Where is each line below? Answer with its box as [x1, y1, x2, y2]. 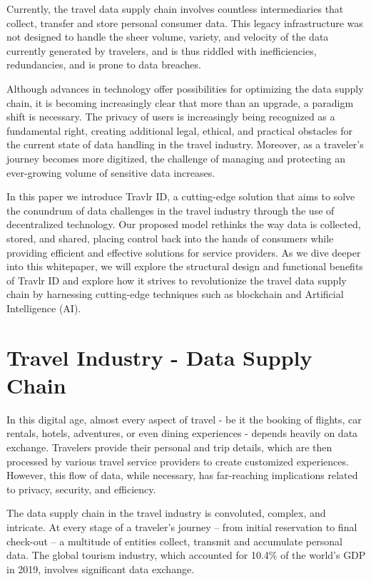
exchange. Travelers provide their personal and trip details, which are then [6, 439, 332, 454]
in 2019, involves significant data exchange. [6, 561, 195, 576]
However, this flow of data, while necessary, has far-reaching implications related [6, 468, 358, 483]
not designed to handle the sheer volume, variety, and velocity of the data [6, 29, 329, 44]
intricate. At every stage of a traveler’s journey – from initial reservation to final [6, 519, 357, 534]
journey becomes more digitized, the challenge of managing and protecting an [6, 150, 346, 165]
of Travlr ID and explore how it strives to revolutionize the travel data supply [6, 272, 347, 287]
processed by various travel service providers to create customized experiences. [6, 453, 349, 468]
